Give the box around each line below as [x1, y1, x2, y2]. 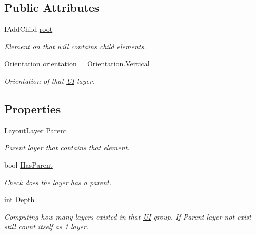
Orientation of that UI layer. [4, 75, 95, 86]
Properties [4, 100, 61, 116]
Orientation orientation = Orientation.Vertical [4, 58, 150, 69]
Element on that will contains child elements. [4, 41, 146, 51]
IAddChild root [4, 24, 53, 34]
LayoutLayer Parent [4, 124, 67, 135]
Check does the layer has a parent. [4, 176, 111, 187]
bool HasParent [4, 159, 53, 170]
